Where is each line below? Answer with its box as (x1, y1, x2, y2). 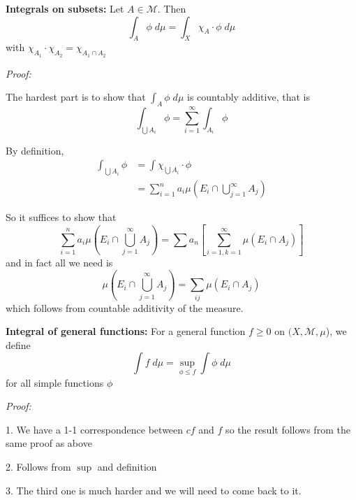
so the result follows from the (225, 422, 350, 436)
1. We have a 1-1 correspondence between (6, 422, 184, 436)
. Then (157, 1, 186, 15)
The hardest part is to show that (6, 90, 146, 104)
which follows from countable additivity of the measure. (6, 300, 244, 315)
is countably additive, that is (187, 90, 310, 104)
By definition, (6, 143, 64, 157)
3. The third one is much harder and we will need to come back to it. (6, 483, 302, 497)
